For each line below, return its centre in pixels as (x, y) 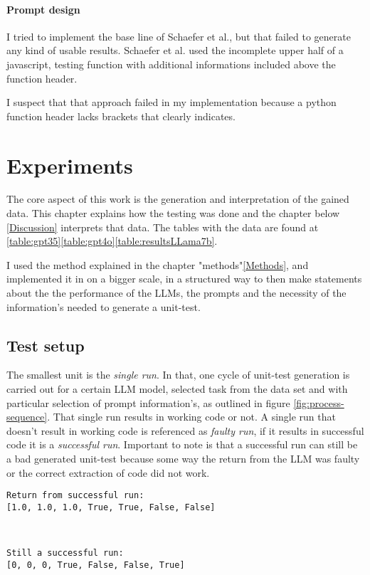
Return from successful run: (75, 496)
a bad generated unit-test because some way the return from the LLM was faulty (183, 458)
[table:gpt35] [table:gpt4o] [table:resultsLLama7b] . (112, 241)
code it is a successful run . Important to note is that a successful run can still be (182, 444)
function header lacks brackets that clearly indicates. (121, 116)
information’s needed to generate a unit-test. (104, 306)
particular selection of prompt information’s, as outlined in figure (148, 402)
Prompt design (43, 9)
